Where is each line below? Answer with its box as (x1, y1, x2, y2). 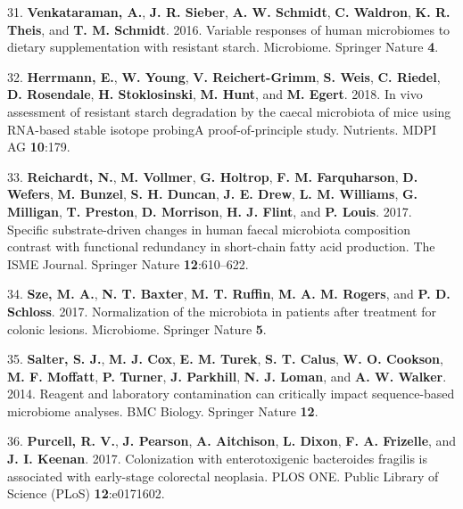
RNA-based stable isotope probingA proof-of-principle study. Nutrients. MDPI (7, 119, 437, 138)
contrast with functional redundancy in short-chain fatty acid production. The (7, 237, 435, 256)
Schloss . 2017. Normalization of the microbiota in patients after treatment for (7, 301, 436, 320)
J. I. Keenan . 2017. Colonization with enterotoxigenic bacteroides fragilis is (7, 449, 427, 468)
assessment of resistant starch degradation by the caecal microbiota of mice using (7, 102, 451, 120)
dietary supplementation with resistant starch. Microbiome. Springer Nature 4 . (7, 37, 439, 56)
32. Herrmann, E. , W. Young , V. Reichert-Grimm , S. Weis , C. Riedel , (7, 67, 441, 86)
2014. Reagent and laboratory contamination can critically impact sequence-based (7, 384, 455, 403)
